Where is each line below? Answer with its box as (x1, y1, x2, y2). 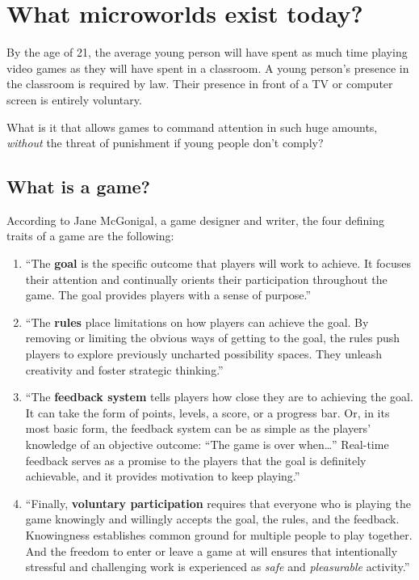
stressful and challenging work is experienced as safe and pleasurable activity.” (25, 558, 410, 575)
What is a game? (6, 174, 151, 199)
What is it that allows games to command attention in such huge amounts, (6, 118, 378, 135)
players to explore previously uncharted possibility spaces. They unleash (25, 345, 383, 362)
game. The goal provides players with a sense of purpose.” (25, 286, 311, 303)
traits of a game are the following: (6, 227, 174, 244)
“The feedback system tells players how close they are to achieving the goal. (25, 388, 413, 405)
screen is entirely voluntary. (6, 91, 142, 108)
